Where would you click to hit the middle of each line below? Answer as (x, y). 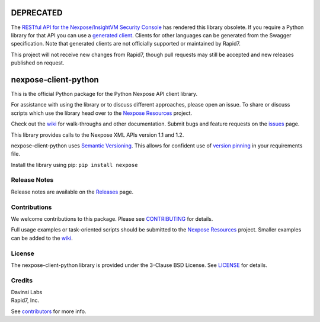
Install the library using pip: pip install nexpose (74, 165)
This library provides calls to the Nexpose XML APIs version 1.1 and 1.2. (97, 135)
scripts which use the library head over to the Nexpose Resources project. (102, 113)
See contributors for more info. (49, 311)
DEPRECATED (37, 13)
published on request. (38, 63)
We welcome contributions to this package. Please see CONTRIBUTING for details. (112, 219)
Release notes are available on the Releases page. (72, 192)
